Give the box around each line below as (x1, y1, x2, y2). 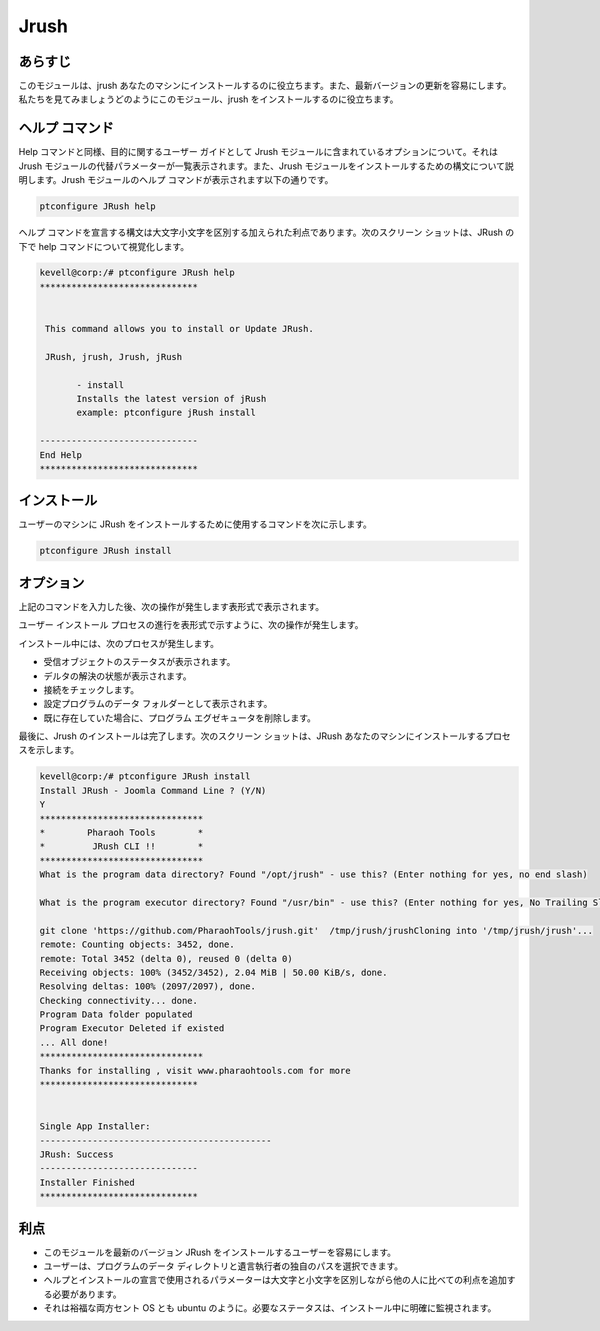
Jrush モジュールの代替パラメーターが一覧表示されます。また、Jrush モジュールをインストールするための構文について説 (18, 160, 514, 172)
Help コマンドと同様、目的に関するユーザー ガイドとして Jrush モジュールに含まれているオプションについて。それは (18, 146, 499, 158)
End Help (39, 449, 83, 460)
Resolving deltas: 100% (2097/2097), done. (39, 981, 257, 992)
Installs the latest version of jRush (76, 393, 267, 404)
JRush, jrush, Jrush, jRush (45, 351, 183, 362)
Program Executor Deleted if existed (39, 1023, 225, 1034)
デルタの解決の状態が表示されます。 (43, 670, 192, 682)
